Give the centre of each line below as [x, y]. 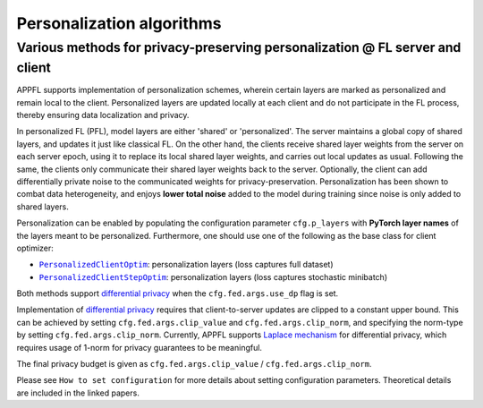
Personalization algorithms [119, 23]
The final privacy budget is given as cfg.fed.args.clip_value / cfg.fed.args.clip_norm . [194, 364]
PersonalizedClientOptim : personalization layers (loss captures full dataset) [186, 265]
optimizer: [35, 248]
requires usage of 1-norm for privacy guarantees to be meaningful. [140, 347]
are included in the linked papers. [78, 393]
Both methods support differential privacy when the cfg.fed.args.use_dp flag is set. [178, 293]
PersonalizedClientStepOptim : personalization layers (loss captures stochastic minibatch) [213, 276]
